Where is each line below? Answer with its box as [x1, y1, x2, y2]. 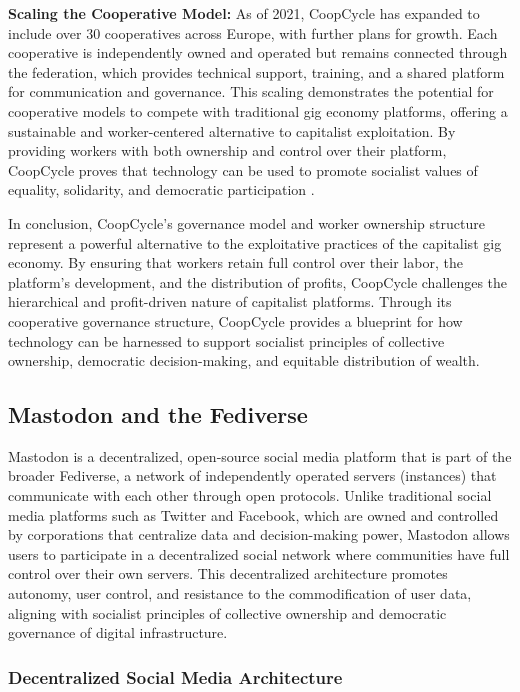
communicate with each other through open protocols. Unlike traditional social [8, 485, 492, 506]
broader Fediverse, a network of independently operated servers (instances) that [8, 465, 497, 486]
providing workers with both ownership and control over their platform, [8, 140, 447, 161]
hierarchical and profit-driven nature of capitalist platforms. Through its [8, 291, 452, 312]
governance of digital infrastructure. [8, 622, 228, 643]
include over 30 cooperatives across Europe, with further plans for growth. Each [8, 22, 498, 43]
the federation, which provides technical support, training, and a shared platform [8, 61, 505, 82]
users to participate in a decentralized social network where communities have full [8, 543, 510, 564]
